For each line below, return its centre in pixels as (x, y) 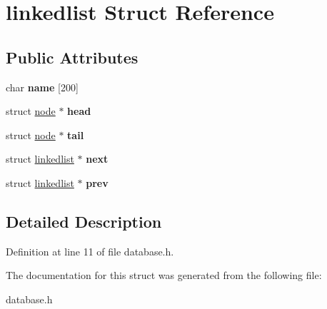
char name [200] (42, 87)
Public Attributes (72, 57)
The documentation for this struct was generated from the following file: (164, 275)
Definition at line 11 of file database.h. (90, 251)
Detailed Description (84, 221)
